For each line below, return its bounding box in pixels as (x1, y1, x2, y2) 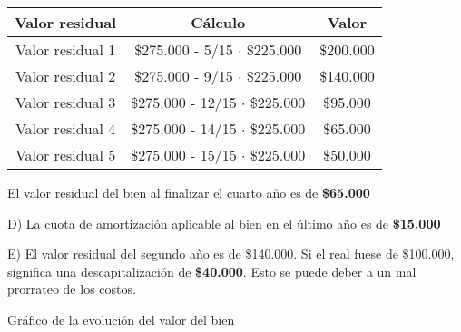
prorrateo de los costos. (7, 279, 136, 298)
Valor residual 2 (15, 65, 116, 86)
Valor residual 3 (15, 92, 116, 112)
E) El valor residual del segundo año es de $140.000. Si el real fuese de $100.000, (7, 244, 455, 263)
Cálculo (191, 12, 246, 33)
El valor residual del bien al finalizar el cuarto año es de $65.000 (7, 183, 370, 201)
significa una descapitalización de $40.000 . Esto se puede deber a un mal (7, 261, 417, 280)
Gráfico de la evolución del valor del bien (7, 309, 235, 328)
